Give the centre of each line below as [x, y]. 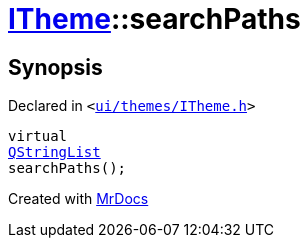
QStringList [54, 152]
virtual [38, 136]
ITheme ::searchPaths [154, 19]
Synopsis [55, 67]
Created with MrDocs [78, 199]
